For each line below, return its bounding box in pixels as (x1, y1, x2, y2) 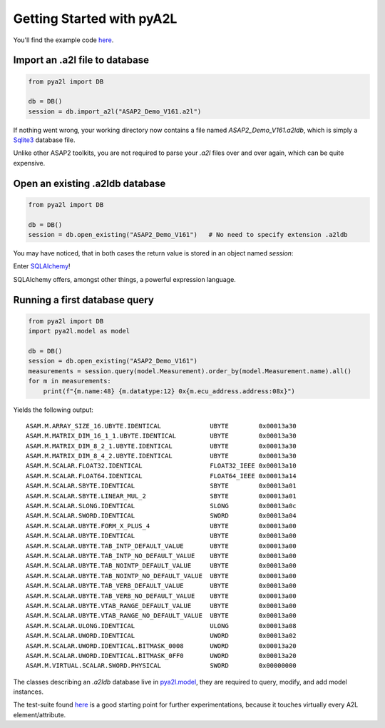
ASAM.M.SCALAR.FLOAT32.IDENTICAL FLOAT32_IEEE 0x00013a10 (26, 462, 297, 470)
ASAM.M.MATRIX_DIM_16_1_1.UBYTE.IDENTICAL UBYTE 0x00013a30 (26, 432, 297, 440)
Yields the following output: (13, 405, 94, 414)
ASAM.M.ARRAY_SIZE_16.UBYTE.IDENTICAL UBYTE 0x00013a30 (26, 422, 297, 430)
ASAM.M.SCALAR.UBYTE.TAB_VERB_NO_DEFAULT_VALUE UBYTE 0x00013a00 (26, 592, 297, 600)
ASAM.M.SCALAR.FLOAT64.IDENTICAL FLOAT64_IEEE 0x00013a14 (26, 472, 297, 480)
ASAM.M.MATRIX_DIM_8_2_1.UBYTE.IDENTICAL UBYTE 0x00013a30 (26, 442, 297, 450)
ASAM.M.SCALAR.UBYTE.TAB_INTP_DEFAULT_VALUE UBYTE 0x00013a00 (26, 542, 297, 550)
